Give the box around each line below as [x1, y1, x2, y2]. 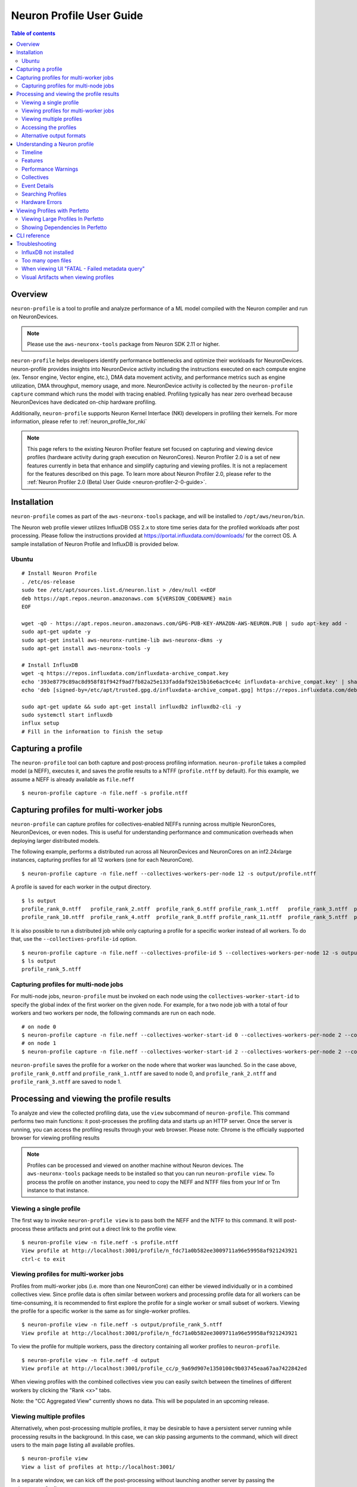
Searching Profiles [21, 190, 67, 197]
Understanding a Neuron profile [16, 140, 95, 148]
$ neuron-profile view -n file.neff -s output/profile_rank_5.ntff [21, 1321, 223, 1328]
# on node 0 [21, 1023, 57, 1030]
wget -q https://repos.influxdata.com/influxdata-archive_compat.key [21, 670, 229, 677]
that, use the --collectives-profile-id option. [11, 936, 137, 943]
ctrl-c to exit [21, 1256, 66, 1262]
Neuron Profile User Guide [11, 9, 143, 22]
